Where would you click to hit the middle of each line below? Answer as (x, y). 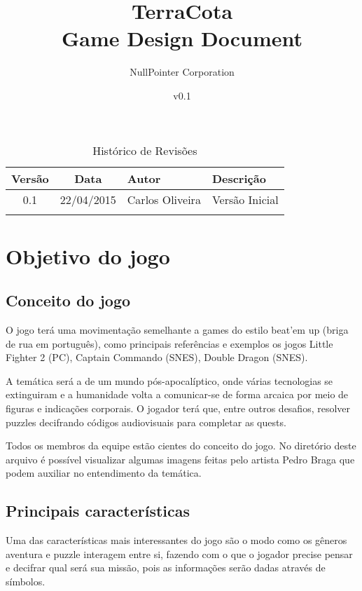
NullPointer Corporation (182, 72)
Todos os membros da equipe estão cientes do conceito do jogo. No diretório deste (181, 446)
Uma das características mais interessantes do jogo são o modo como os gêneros (176, 540)
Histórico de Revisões (145, 150)
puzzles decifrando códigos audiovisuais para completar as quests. (146, 422)
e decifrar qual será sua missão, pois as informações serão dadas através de (166, 568)
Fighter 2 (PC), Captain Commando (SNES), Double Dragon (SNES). (157, 357)
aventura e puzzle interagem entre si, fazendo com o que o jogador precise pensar (179, 553)
